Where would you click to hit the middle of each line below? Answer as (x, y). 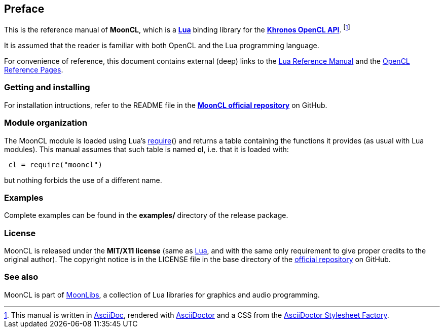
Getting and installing (47, 87)
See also (21, 277)
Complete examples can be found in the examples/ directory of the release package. (146, 215)
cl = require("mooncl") (55, 164)
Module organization (46, 123)
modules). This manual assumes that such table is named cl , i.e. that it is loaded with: (146, 149)
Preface (24, 9)
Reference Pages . (34, 70)
